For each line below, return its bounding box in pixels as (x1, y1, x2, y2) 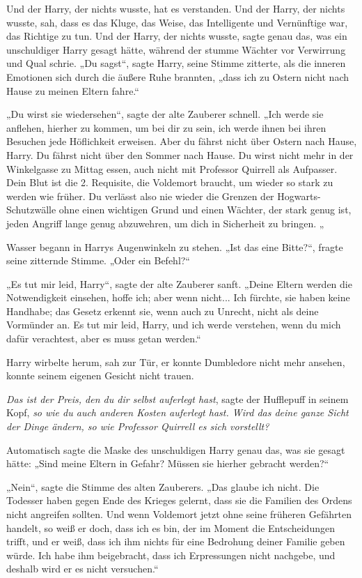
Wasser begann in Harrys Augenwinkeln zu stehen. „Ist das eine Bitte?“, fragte (6, 239, 343, 254)
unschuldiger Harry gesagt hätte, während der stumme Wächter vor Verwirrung (6, 42, 346, 56)
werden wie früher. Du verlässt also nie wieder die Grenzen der (6, 188, 274, 203)
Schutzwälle (6, 202, 56, 217)
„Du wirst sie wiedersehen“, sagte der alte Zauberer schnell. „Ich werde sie (6, 107, 324, 121)
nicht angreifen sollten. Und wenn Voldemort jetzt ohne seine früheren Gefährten (6, 507, 352, 521)
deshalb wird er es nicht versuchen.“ (6, 561, 159, 576)
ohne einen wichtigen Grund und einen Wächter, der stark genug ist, (58, 202, 352, 217)
